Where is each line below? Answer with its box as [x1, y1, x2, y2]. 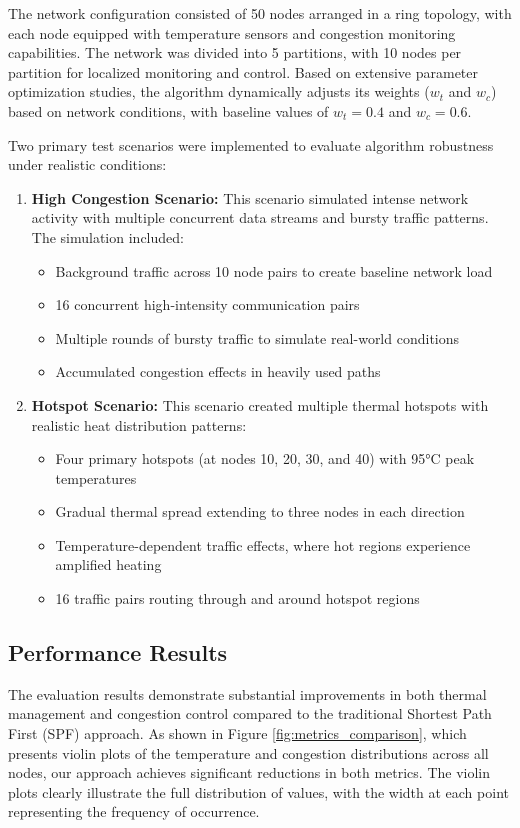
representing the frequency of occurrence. [8, 801, 260, 822]
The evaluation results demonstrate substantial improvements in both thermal [8, 683, 487, 704]
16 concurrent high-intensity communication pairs [55, 294, 360, 315]
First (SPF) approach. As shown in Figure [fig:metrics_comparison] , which [8, 723, 467, 744]
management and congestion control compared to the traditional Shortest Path [8, 703, 492, 724]
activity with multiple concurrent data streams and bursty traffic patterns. [31, 207, 489, 228]
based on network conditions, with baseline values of [8, 100, 329, 121]
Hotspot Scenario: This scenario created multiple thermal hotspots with [31, 394, 489, 415]
